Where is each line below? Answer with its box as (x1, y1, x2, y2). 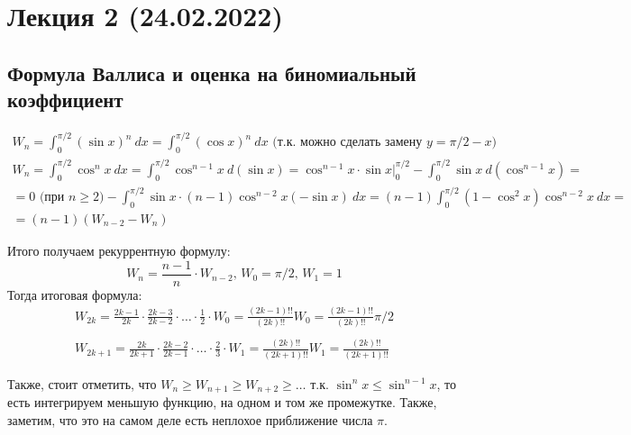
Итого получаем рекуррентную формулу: (7, 240, 231, 259)
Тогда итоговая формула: (7, 285, 142, 304)
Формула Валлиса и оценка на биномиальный (7, 59, 416, 86)
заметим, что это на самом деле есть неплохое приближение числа (7, 410, 373, 429)
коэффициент (7, 86, 123, 113)
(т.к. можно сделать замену (272, 136, 423, 150)
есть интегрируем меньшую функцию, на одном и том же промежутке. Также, (7, 393, 437, 412)
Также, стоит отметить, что (7, 374, 157, 393)
